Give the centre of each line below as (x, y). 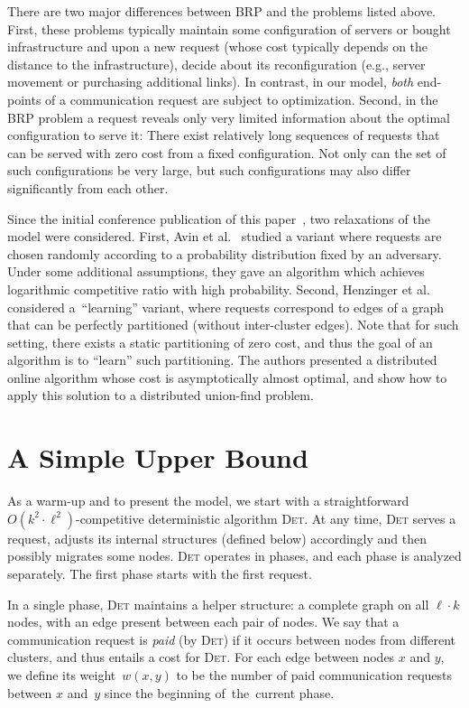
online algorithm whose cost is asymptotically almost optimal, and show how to (227, 377)
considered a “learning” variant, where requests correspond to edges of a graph (226, 307)
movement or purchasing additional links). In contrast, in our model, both (211, 82)
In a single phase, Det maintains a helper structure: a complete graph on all (218, 604)
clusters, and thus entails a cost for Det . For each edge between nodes (201, 657)
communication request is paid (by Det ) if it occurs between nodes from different (232, 639)
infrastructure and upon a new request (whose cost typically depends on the (218, 47)
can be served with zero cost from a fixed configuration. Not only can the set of (227, 152)
